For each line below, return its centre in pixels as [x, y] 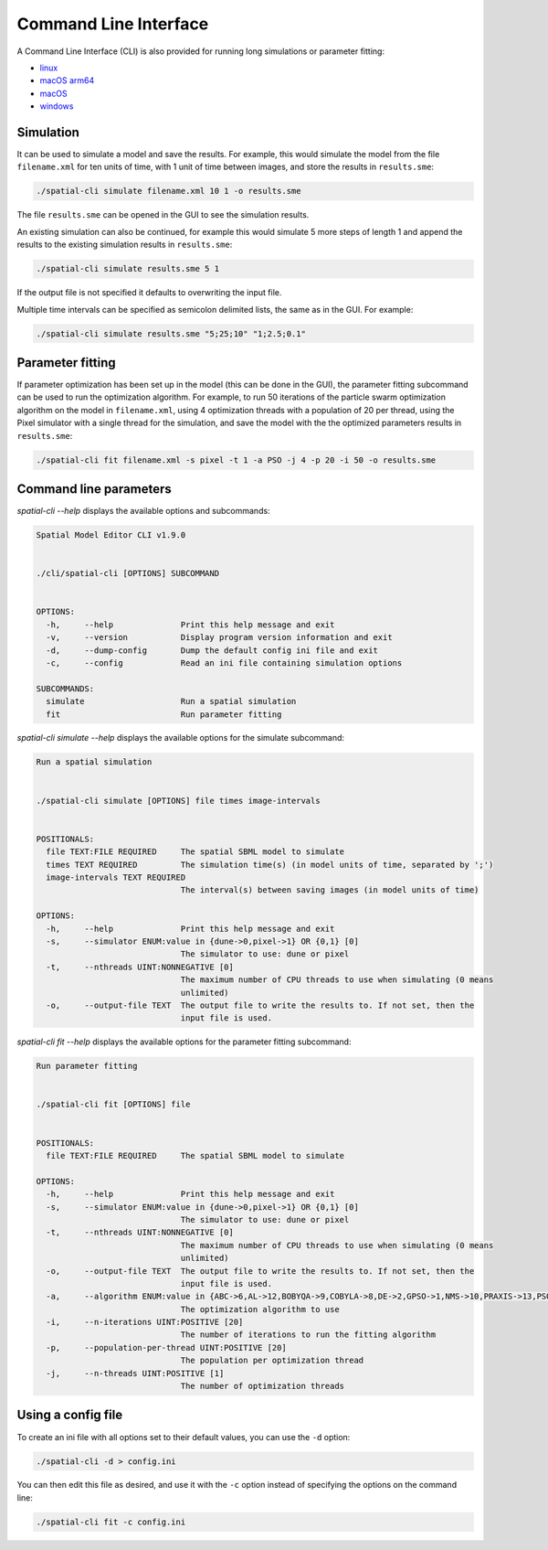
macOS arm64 [67, 80]
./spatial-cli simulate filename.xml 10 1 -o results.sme [169, 191]
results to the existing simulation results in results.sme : [125, 245]
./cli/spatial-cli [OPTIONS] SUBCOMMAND [127, 573]
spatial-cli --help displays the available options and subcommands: [143, 511]
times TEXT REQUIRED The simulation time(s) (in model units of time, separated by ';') [270, 865]
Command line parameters [95, 489]
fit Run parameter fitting [164, 714]
